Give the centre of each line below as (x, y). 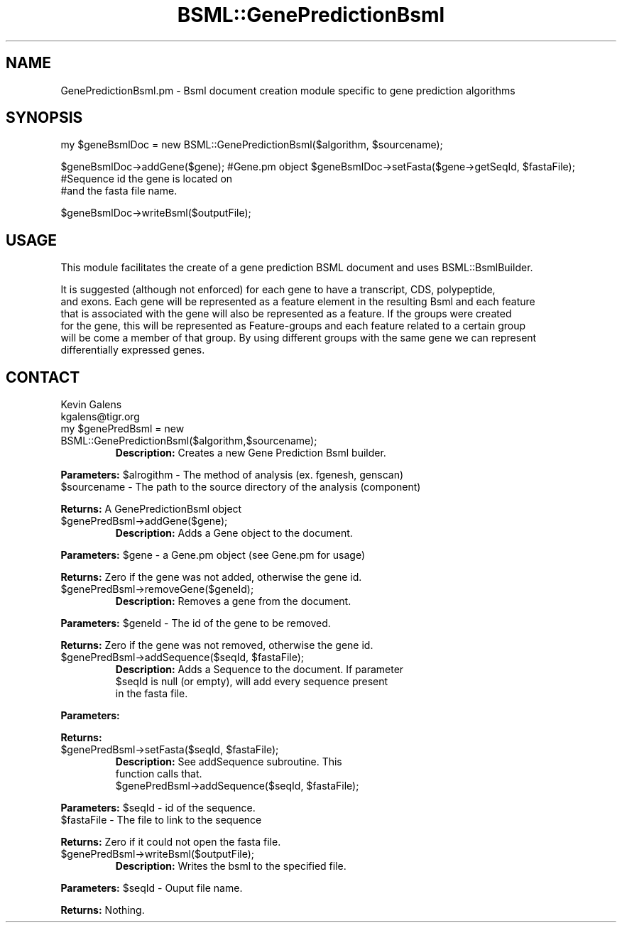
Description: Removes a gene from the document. (233, 601)
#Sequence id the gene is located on (147, 179)
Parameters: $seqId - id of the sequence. (158, 808)
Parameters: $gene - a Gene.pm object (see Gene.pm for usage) (213, 555)
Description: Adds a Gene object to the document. (234, 533)
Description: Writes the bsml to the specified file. (231, 866)
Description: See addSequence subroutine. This (229, 762)
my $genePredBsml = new (122, 429)
